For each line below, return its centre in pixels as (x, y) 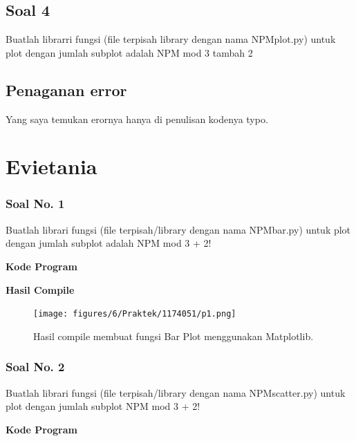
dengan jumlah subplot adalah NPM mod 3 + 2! (109, 243)
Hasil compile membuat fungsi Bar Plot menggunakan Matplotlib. (174, 336)
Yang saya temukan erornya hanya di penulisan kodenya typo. (137, 119)
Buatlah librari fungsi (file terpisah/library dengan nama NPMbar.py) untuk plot (178, 229)
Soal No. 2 (35, 367)
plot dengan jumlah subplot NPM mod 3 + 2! (103, 406)
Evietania (51, 166)
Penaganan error (66, 90)
